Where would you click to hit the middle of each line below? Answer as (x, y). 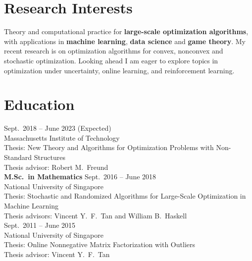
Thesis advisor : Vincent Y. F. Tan (57, 254)
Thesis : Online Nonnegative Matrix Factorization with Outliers (100, 244)
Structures (50, 157)
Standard (18, 157)
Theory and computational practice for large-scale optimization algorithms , (126, 31)
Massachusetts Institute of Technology (62, 137)
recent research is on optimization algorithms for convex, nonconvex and (114, 51)
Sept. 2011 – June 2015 (40, 225)
